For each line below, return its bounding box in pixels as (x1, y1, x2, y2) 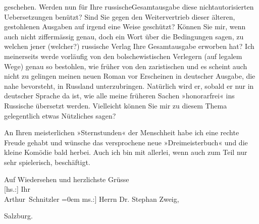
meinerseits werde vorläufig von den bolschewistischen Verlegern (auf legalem (4, 50, 242, 61)
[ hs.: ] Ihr (4, 184, 30, 194)
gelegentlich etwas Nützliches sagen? (4, 110, 116, 121)
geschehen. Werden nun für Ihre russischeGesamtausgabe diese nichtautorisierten (4, 2, 254, 12)
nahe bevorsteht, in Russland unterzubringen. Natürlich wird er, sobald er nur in (4, 80, 254, 91)
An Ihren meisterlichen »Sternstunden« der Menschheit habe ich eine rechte (4, 127, 239, 138)
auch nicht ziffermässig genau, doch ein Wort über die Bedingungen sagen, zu (4, 31, 244, 41)
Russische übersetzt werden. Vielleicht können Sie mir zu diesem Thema (4, 100, 227, 110)
